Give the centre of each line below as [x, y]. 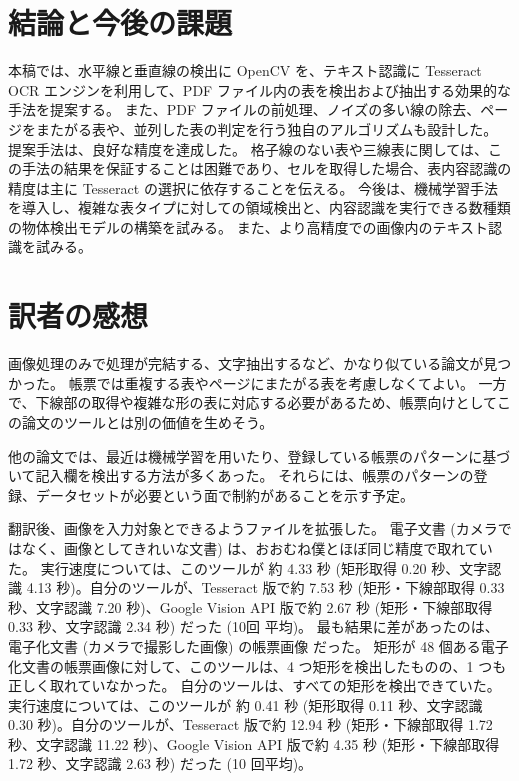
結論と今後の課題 [120, 22]
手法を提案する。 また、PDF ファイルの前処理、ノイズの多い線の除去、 [244, 109]
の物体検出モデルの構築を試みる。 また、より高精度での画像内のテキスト [248, 226]
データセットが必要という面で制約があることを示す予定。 [224, 494]
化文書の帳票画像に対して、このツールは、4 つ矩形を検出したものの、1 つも [257, 665]
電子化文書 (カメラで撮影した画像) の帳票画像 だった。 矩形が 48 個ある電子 [258, 645]
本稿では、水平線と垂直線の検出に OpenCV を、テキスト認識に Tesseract [245, 70]
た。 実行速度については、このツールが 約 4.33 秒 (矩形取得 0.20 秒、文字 [248, 567]
